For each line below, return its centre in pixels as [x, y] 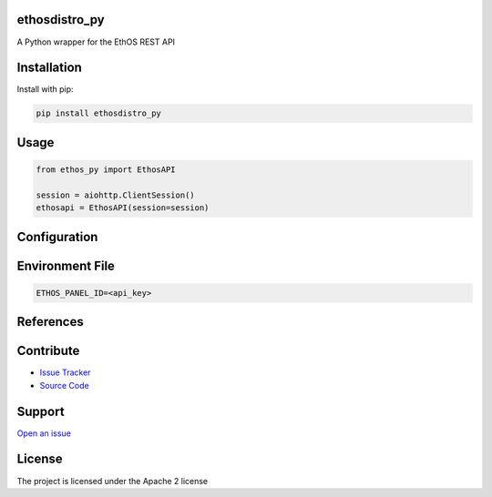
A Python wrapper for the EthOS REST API [96, 42]
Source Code [65, 385]
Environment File [66, 265]
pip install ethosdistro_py [98, 113]
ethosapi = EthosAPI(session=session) [123, 208]
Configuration [57, 237]
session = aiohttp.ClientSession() [115, 195]
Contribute [48, 351]
